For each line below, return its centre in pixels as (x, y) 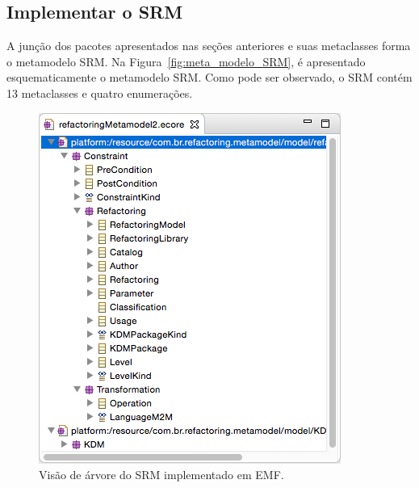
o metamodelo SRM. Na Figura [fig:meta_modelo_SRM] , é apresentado (186, 61)
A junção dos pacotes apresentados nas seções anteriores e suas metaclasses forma (209, 46)
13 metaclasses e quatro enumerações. (100, 93)
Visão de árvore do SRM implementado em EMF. (161, 475)
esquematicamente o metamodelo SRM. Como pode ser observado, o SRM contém (209, 77)
